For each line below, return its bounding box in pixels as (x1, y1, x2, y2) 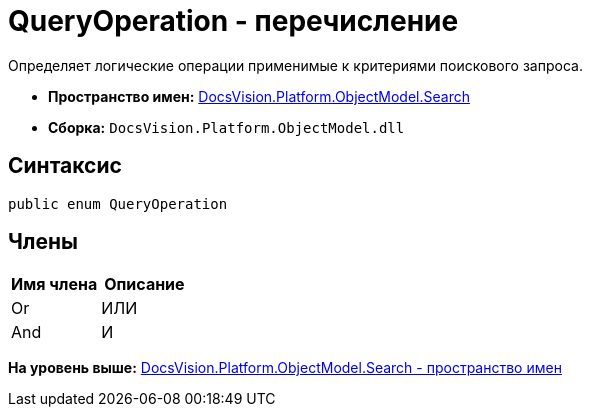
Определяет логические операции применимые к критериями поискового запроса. (8, 56, 583, 74)
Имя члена (11, 274, 98, 295)
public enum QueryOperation (8, 195, 228, 212)
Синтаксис (8, 153, 122, 179)
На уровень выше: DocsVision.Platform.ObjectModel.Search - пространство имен (8, 359, 562, 377)
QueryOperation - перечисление (8, 4, 459, 38)
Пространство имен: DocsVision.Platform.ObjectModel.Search (48, 87, 470, 105)
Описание (104, 274, 185, 295)
